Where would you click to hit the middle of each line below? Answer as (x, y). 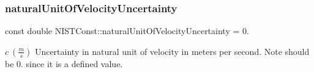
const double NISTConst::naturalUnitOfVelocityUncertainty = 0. (127, 31)
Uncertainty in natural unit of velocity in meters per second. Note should (172, 51)
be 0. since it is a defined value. (64, 63)
